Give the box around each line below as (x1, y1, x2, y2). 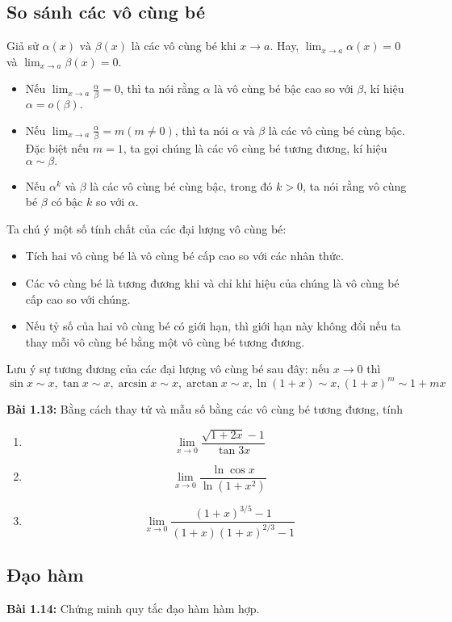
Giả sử (6, 37, 39, 54)
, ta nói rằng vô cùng (302, 177, 407, 194)
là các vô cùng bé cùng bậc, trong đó (90, 177, 273, 194)
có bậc (51, 193, 83, 210)
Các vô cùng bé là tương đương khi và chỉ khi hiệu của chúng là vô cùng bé (25, 274, 400, 291)
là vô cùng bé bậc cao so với (214, 80, 354, 97)
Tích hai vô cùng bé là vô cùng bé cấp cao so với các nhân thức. (25, 247, 344, 264)
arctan (186, 378, 218, 390)
